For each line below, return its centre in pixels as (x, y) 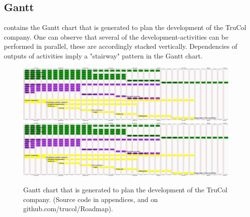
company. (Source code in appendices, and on (91, 199)
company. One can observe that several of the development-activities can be (116, 36)
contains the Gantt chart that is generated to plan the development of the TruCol (125, 27)
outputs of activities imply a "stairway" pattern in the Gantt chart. (103, 55)
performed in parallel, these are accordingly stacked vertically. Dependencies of (121, 46)
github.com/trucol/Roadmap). (68, 209)
